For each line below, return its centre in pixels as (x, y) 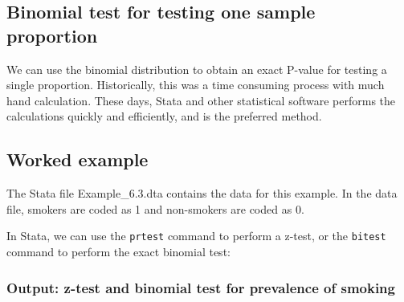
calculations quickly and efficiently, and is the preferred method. (164, 116)
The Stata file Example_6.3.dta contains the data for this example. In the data (202, 193)
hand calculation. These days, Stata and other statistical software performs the (201, 100)
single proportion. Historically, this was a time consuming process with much (196, 85)
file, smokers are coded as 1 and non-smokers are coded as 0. (155, 208)
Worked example (78, 159)
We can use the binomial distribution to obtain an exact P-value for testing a (197, 69)
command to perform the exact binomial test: (118, 252)
